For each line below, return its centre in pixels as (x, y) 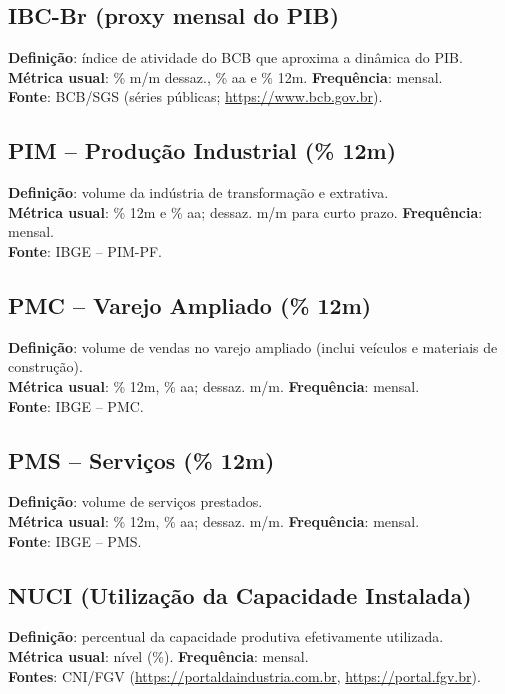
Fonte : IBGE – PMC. (76, 405)
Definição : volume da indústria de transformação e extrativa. (198, 192)
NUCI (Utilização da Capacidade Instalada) (240, 594)
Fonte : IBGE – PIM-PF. (85, 250)
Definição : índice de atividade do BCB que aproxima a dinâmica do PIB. (235, 57)
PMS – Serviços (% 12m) (141, 459)
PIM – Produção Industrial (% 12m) (202, 150)
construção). (45, 366)
